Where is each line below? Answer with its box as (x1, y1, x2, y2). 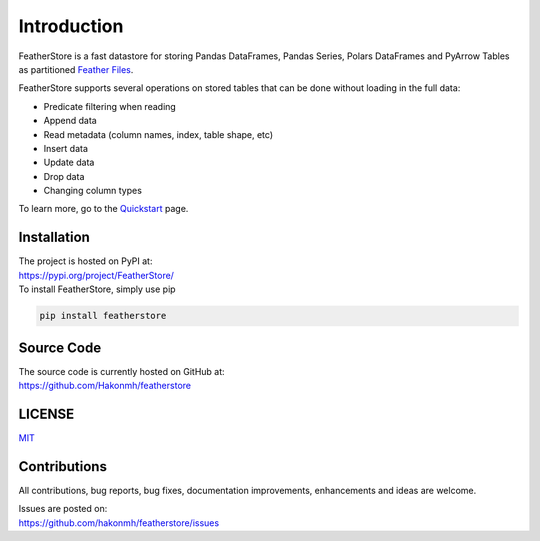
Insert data (43, 142, 89, 154)
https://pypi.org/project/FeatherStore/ (18, 269, 175, 281)
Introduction (18, 15, 124, 37)
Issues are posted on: (18, 503, 108, 515)
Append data (43, 115, 97, 127)
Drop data (43, 170, 85, 182)
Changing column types (43, 185, 142, 197)
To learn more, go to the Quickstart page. (18, 203, 189, 215)
